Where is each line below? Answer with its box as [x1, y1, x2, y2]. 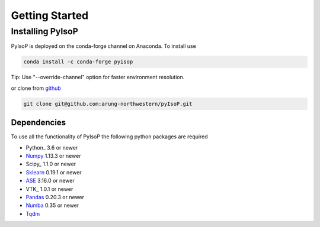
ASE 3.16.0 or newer [25, 177, 75, 184]
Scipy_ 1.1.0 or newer [25, 160, 76, 168]
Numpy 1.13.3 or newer [25, 153, 81, 160]
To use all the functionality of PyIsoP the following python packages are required [11, 133, 208, 140]
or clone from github [11, 85, 62, 92]
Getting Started [11, 9, 89, 22]
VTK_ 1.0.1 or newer [25, 185, 73, 192]
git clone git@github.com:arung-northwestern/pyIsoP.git [23, 100, 193, 107]
